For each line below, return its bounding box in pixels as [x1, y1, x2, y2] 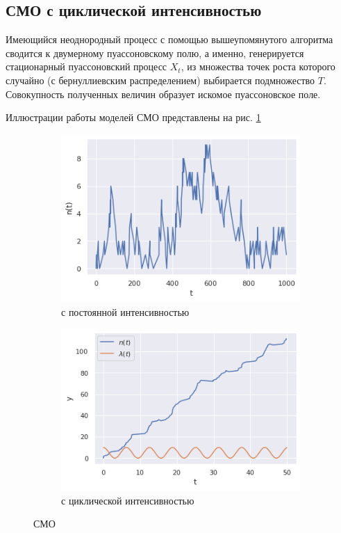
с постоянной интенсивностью [61, 304, 190, 319]
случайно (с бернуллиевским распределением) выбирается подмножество [6, 72, 315, 87]
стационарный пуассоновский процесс [6, 59, 167, 74]
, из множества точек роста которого [181, 59, 335, 74]
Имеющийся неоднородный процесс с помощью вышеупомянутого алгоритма [6, 32, 333, 47]
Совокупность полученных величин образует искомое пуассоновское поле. [6, 86, 321, 101]
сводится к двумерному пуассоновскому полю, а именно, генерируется [6, 45, 304, 60]
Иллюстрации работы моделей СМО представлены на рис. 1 [6, 110, 261, 125]
